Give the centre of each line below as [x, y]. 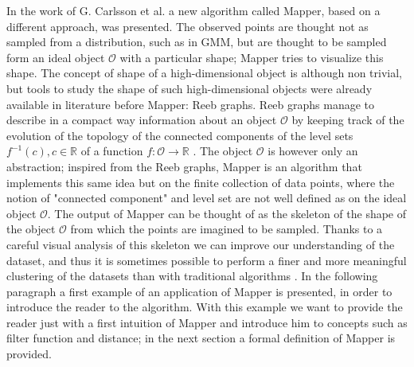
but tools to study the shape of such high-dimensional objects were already [189, 88]
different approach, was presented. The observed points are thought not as [187, 26]
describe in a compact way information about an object [142, 120]
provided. [29, 354]
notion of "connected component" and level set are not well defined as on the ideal [207, 198]
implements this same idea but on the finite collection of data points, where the [201, 182]
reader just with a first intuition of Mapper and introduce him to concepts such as [207, 322]
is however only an [313, 151]
